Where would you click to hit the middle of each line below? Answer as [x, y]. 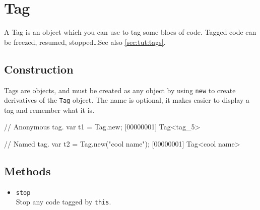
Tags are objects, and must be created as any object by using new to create [120, 90]
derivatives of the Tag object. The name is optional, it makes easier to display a [127, 100]
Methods [27, 171]
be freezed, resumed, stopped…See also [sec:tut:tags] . [85, 42]
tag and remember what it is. [49, 110]
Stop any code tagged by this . [63, 202]
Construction [39, 69]
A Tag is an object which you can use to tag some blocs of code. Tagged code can [130, 32]
